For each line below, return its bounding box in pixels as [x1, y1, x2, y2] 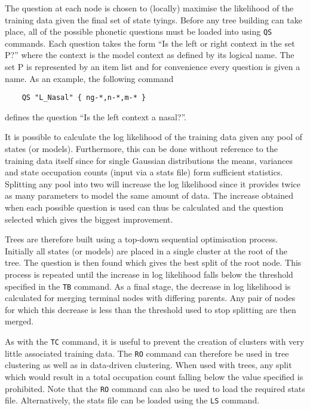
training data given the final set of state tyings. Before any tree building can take [5, 13, 302, 26]
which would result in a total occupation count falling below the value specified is [5, 370, 303, 382]
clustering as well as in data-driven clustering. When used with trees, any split [5, 359, 292, 371]
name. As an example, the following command [5, 72, 174, 84]
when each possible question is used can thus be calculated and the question [5, 201, 284, 214]
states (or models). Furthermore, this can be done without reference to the [5, 142, 278, 155]
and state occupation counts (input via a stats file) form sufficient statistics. [5, 166, 283, 178]
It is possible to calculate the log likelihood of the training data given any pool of [5, 130, 303, 143]
